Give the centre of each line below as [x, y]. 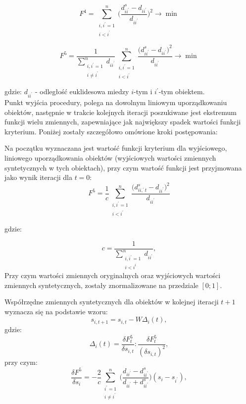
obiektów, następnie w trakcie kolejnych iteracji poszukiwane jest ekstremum [121, 112]
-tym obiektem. [182, 91]
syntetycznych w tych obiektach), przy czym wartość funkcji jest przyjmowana [123, 167]
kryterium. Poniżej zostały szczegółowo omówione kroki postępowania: [111, 131]
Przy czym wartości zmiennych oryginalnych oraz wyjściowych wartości [113, 275]
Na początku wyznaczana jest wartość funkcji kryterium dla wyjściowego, [116, 148]
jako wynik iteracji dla [38, 177]
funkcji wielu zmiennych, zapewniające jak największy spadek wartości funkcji [123, 122]
